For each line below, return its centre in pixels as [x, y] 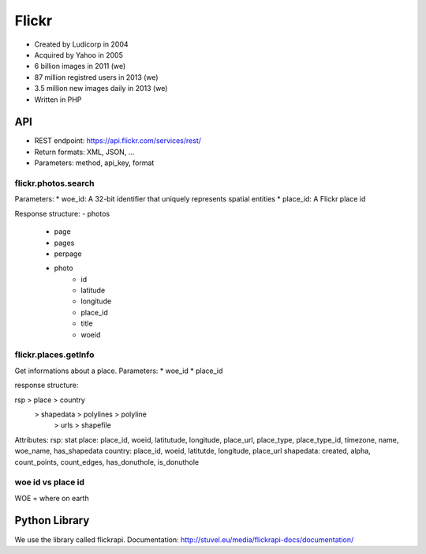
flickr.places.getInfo [54, 355]
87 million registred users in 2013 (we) [96, 77]
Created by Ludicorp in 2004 [82, 44]
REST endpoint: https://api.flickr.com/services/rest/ [118, 141]
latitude [93, 290]
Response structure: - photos [62, 213]
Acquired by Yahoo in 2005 [79, 55]
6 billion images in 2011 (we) [80, 66]
